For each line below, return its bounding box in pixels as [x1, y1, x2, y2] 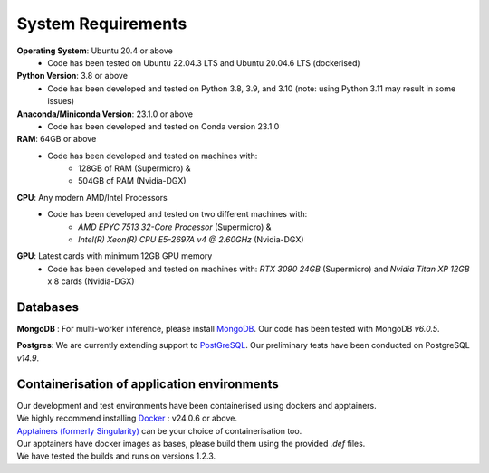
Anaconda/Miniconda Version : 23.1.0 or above [16, 109, 194, 119]
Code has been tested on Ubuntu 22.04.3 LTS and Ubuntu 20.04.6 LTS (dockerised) [47, 57, 361, 68]
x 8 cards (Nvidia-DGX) [47, 276, 135, 287]
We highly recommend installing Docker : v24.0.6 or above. [16, 412, 237, 424]
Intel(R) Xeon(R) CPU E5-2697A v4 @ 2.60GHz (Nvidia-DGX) [78, 234, 304, 245]
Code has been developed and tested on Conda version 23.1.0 [47, 120, 280, 131]
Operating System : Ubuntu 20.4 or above [16, 45, 174, 56]
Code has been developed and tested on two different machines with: [47, 209, 308, 220]
